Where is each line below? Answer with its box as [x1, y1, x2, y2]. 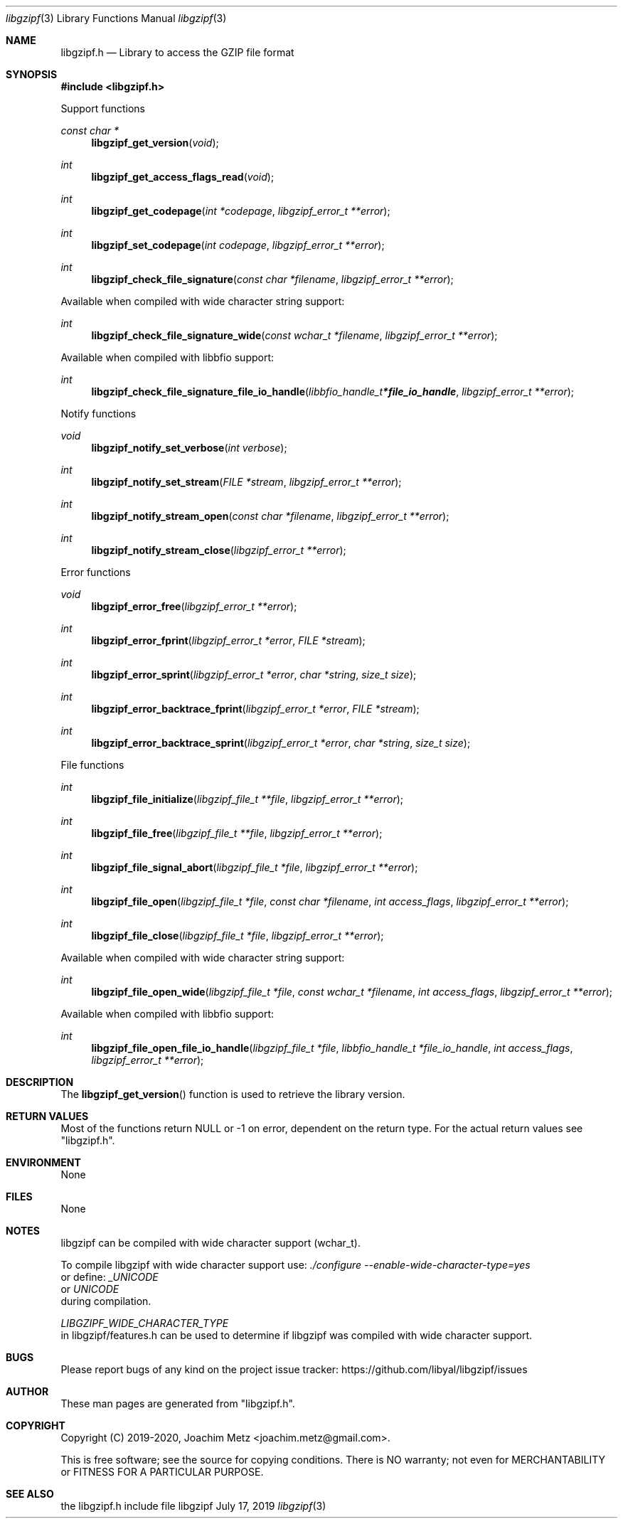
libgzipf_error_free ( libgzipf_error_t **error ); [91, 600, 297, 612]
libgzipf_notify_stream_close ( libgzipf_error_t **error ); [91, 544, 346, 556]
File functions [60, 759, 124, 771]
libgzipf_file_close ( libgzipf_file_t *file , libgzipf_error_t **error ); [91, 929, 384, 942]
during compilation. [60, 1295, 151, 1307]
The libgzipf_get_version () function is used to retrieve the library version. [60, 1088, 405, 1100]
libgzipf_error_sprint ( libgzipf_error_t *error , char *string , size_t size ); [91, 668, 417, 681]
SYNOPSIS [6, 68, 58, 80]
